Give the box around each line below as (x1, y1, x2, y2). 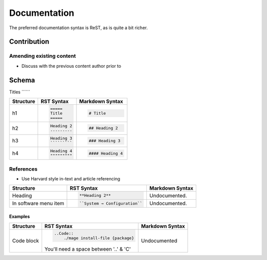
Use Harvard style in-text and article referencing (21, 175, 121, 181)
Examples (9, 214, 30, 219)
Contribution (9, 38, 49, 46)
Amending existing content (9, 52, 76, 59)
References (9, 166, 38, 173)
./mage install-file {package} (63, 235, 134, 241)
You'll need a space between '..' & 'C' (44, 245, 131, 252)
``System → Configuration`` (79, 201, 143, 206)
